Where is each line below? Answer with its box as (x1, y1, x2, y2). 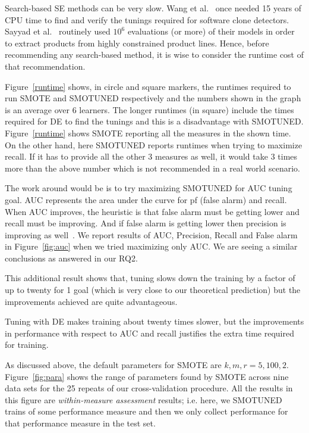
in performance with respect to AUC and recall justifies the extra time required (5, 326, 294, 339)
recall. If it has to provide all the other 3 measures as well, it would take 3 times (5, 150, 298, 163)
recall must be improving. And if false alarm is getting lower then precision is (5, 217, 286, 229)
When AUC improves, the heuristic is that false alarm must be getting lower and (5, 205, 299, 217)
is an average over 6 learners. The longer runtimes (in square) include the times (5, 103, 294, 116)
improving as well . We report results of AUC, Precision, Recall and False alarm (5, 228, 298, 241)
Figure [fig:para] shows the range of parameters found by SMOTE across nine (5, 370, 289, 382)
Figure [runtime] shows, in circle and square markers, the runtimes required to (5, 80, 291, 92)
